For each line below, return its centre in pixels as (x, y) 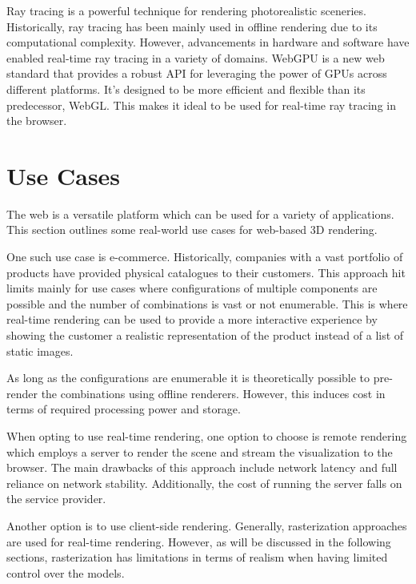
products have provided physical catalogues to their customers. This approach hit (206, 272)
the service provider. (56, 499)
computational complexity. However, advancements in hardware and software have (208, 42)
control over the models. (66, 572)
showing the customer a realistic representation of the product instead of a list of (205, 335)
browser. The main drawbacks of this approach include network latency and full (202, 467)
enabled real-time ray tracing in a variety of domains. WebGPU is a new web (196, 57)
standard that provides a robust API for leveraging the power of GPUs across (197, 73)
